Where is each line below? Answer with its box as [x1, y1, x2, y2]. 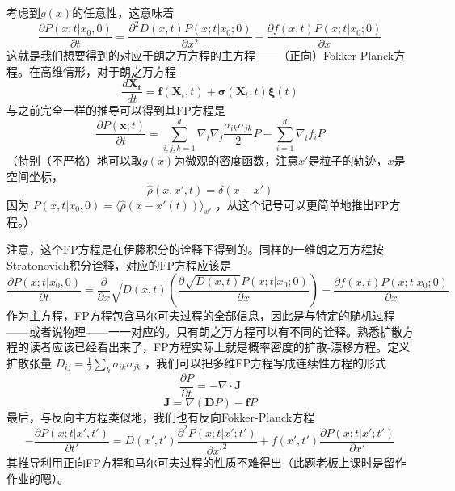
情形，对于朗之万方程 [62, 62, 176, 79]
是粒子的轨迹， [308, 152, 388, 169]
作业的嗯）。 [6, 469, 69, 486]
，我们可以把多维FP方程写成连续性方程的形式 [145, 354, 386, 371]
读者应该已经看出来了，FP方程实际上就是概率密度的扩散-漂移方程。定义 [28, 338, 411, 355]
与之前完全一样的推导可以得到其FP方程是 [6, 102, 225, 119]
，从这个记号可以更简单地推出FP [215, 195, 390, 212]
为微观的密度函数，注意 [174, 152, 299, 169]
